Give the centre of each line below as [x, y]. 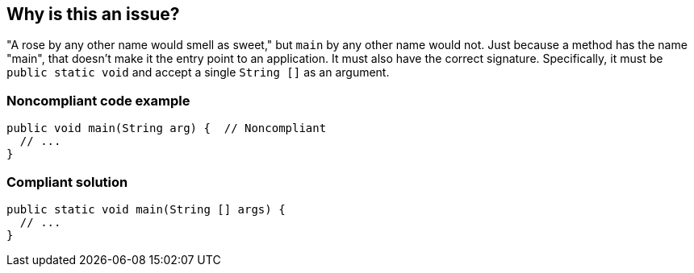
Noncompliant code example [98, 100]
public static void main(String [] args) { [146, 209]
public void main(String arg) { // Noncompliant [167, 128]
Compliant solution [67, 182]
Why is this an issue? [93, 14]
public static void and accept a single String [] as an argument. [198, 72]
